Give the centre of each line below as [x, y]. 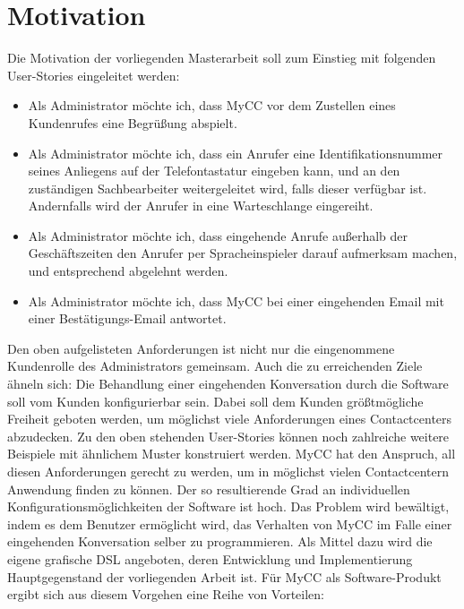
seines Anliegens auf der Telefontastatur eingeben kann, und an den [214, 171]
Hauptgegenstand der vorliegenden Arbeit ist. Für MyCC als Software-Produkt [224, 576]
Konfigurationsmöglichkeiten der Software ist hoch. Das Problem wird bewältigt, [228, 506]
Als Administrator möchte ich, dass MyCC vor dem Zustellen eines [212, 105]
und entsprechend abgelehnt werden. [128, 271]
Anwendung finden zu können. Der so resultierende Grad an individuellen [209, 489]
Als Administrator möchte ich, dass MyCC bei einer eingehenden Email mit [236, 300]
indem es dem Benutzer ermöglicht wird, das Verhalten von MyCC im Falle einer [230, 523]
